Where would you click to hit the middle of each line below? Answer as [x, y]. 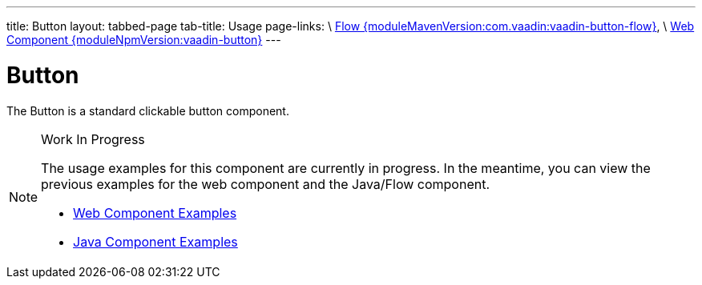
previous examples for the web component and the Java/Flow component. [266, 184]
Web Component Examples [155, 213]
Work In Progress [93, 139]
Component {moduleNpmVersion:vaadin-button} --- [144, 40]
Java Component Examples [155, 241]
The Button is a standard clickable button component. [148, 110]
